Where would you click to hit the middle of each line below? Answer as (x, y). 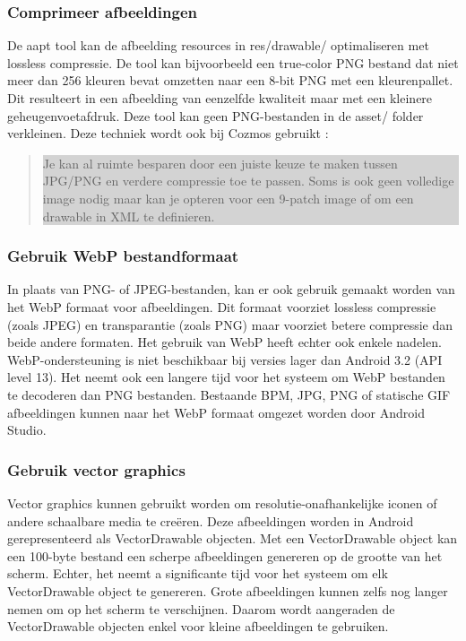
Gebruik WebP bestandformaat (123, 256)
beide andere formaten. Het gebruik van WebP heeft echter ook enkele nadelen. (224, 342)
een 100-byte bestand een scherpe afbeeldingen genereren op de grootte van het (225, 555)
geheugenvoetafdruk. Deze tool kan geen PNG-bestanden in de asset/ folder (216, 115)
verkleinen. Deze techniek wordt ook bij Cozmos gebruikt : (168, 133)
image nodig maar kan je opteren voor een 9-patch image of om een (228, 198)
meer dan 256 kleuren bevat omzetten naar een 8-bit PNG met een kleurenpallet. (230, 80)
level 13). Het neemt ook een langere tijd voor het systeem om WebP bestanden (226, 377)
